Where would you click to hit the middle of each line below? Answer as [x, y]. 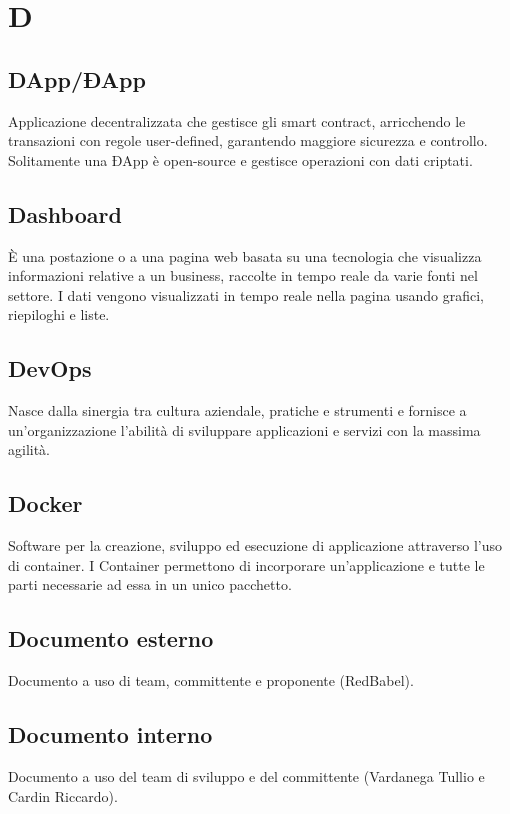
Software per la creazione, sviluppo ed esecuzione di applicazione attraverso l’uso [255, 545]
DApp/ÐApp [77, 78]
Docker [45, 503]
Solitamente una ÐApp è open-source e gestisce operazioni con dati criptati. [240, 159]
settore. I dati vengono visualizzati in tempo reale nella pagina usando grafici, [246, 294]
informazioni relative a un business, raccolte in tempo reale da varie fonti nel [243, 275]
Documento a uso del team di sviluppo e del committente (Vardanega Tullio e [246, 775]
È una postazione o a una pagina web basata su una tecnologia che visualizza [245, 255]
